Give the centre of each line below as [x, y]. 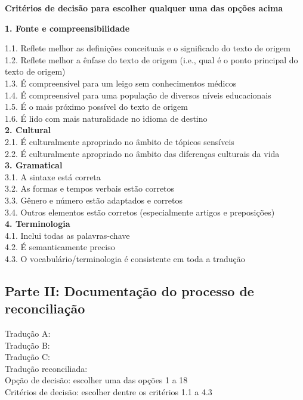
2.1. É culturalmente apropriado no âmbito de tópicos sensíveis [120, 141]
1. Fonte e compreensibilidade [67, 28]
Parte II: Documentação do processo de [129, 290]
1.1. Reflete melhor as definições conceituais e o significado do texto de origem [148, 48]
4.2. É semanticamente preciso [60, 247]
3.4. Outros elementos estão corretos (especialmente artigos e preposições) [140, 212]
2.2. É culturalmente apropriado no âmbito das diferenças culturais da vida [142, 153]
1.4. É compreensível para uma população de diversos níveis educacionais [138, 95]
